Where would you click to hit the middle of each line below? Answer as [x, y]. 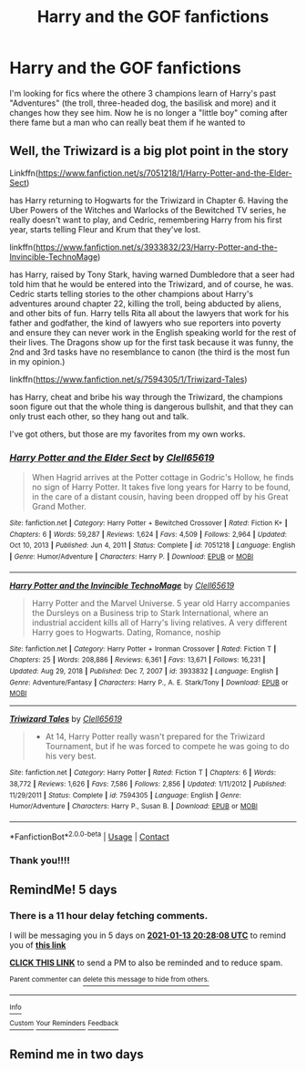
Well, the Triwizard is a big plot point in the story [149, 151]
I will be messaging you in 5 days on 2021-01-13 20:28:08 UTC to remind [148, 935]
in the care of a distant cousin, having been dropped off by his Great [160, 497]
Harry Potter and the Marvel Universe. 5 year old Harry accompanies [161, 602]
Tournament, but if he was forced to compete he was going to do [167, 747]
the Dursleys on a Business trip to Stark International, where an [150, 613]
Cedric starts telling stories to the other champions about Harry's [131, 293]
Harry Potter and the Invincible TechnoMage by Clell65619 [122, 585]
